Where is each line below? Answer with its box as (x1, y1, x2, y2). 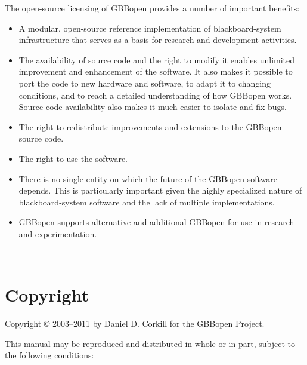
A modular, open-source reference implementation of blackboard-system (18, 22, 281, 34)
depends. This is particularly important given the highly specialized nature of (18, 184, 302, 197)
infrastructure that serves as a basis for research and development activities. (18, 33, 297, 46)
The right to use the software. (18, 152, 128, 164)
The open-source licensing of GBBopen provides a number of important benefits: (5, 2, 300, 14)
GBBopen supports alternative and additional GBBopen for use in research (18, 216, 294, 228)
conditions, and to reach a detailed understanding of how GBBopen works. (18, 88, 292, 101)
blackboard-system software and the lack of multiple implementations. (18, 195, 275, 208)
